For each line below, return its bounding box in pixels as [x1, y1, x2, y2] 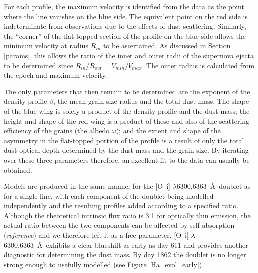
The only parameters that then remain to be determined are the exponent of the [4, 86, 250, 96]
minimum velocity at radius [4, 40, 88, 51]
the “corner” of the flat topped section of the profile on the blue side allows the [4, 30, 246, 41]
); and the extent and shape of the [116, 125, 221, 136]
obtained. [4, 164, 32, 175]
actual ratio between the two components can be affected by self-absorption [4, 220, 235, 230]
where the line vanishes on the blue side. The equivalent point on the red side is [4, 11, 248, 21]
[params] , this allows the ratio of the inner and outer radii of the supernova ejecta [4, 50, 254, 60]
